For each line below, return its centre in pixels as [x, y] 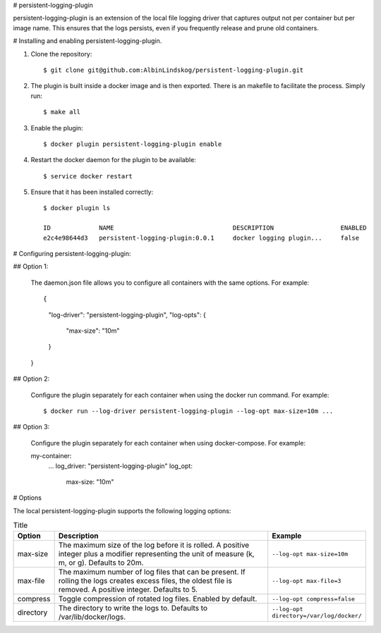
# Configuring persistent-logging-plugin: [72, 254]
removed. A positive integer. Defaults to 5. [128, 590]
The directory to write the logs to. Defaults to [133, 608]
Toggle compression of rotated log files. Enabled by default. [158, 599]
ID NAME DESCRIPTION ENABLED [205, 228]
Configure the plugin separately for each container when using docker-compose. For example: [168, 443]
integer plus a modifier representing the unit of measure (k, [156, 554]
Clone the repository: [61, 54]
